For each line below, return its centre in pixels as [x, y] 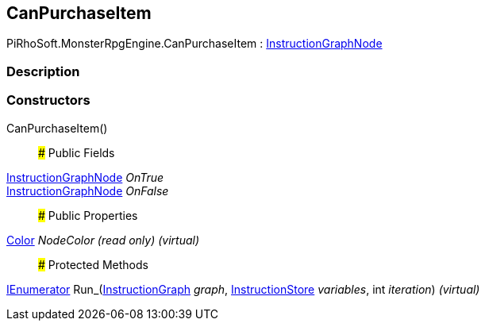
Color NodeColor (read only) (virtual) [103, 240]
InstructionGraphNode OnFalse [88, 190]
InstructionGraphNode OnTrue [85, 177]
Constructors [48, 100]
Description [43, 71]
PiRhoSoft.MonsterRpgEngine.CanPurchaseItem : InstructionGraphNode [194, 44]
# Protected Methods [93, 264]
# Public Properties [88, 215]
